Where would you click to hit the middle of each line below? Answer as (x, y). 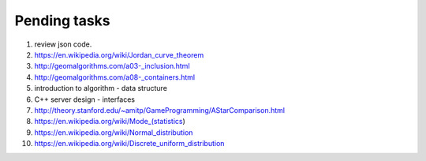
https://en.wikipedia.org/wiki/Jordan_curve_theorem (119, 54)
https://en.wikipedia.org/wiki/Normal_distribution (114, 132)
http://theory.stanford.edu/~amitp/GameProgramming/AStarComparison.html (160, 110)
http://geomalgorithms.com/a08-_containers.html (115, 77)
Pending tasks (62, 21)
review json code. (63, 44)
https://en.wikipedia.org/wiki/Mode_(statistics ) (110, 122)
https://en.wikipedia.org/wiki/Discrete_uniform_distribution (129, 144)
